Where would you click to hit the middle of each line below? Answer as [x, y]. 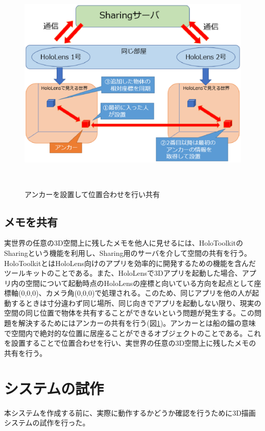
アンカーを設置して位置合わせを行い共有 [92, 194]
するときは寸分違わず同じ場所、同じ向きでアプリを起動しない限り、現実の [136, 303]
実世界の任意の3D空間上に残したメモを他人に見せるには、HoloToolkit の [124, 243]
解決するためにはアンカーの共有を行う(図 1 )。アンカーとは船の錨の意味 [137, 323]
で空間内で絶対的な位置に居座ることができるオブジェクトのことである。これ [133, 333]
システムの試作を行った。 [47, 423]
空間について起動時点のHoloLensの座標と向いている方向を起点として [140, 283]
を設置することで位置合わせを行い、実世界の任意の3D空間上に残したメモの [130, 343]
